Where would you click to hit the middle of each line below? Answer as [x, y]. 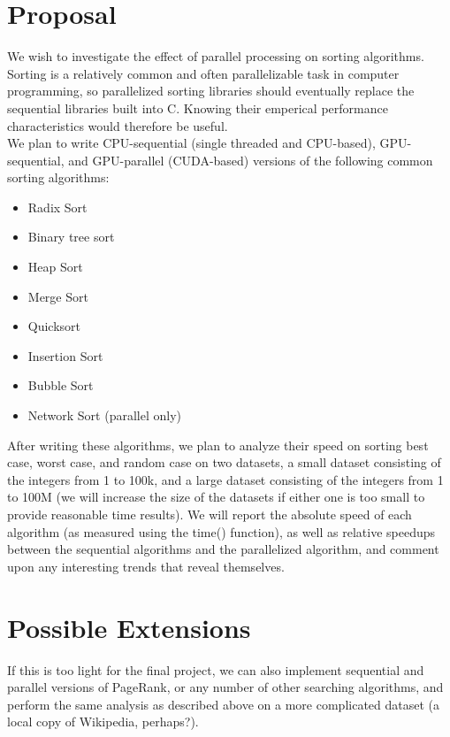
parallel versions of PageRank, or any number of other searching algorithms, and [225, 687]
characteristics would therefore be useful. [118, 125]
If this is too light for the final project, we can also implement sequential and [216, 669]
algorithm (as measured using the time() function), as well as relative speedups [221, 531]
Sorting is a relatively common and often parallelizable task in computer [203, 73]
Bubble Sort [61, 385]
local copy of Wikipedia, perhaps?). [103, 722]
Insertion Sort [65, 355]
